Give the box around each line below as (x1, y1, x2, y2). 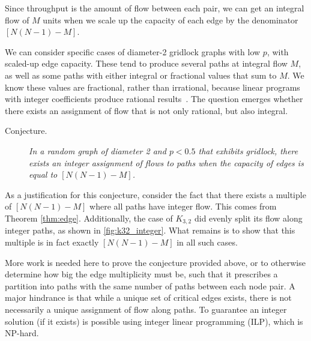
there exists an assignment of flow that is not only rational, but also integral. (5, 104, 288, 116)
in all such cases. (177, 235, 238, 248)
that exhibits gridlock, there (198, 144, 298, 157)
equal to (29, 168, 58, 181)
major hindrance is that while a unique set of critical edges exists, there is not (5, 291, 292, 304)
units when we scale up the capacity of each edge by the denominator (43, 13, 298, 26)
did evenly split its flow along (194, 211, 303, 224)
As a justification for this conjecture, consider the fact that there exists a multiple (5, 188, 306, 201)
